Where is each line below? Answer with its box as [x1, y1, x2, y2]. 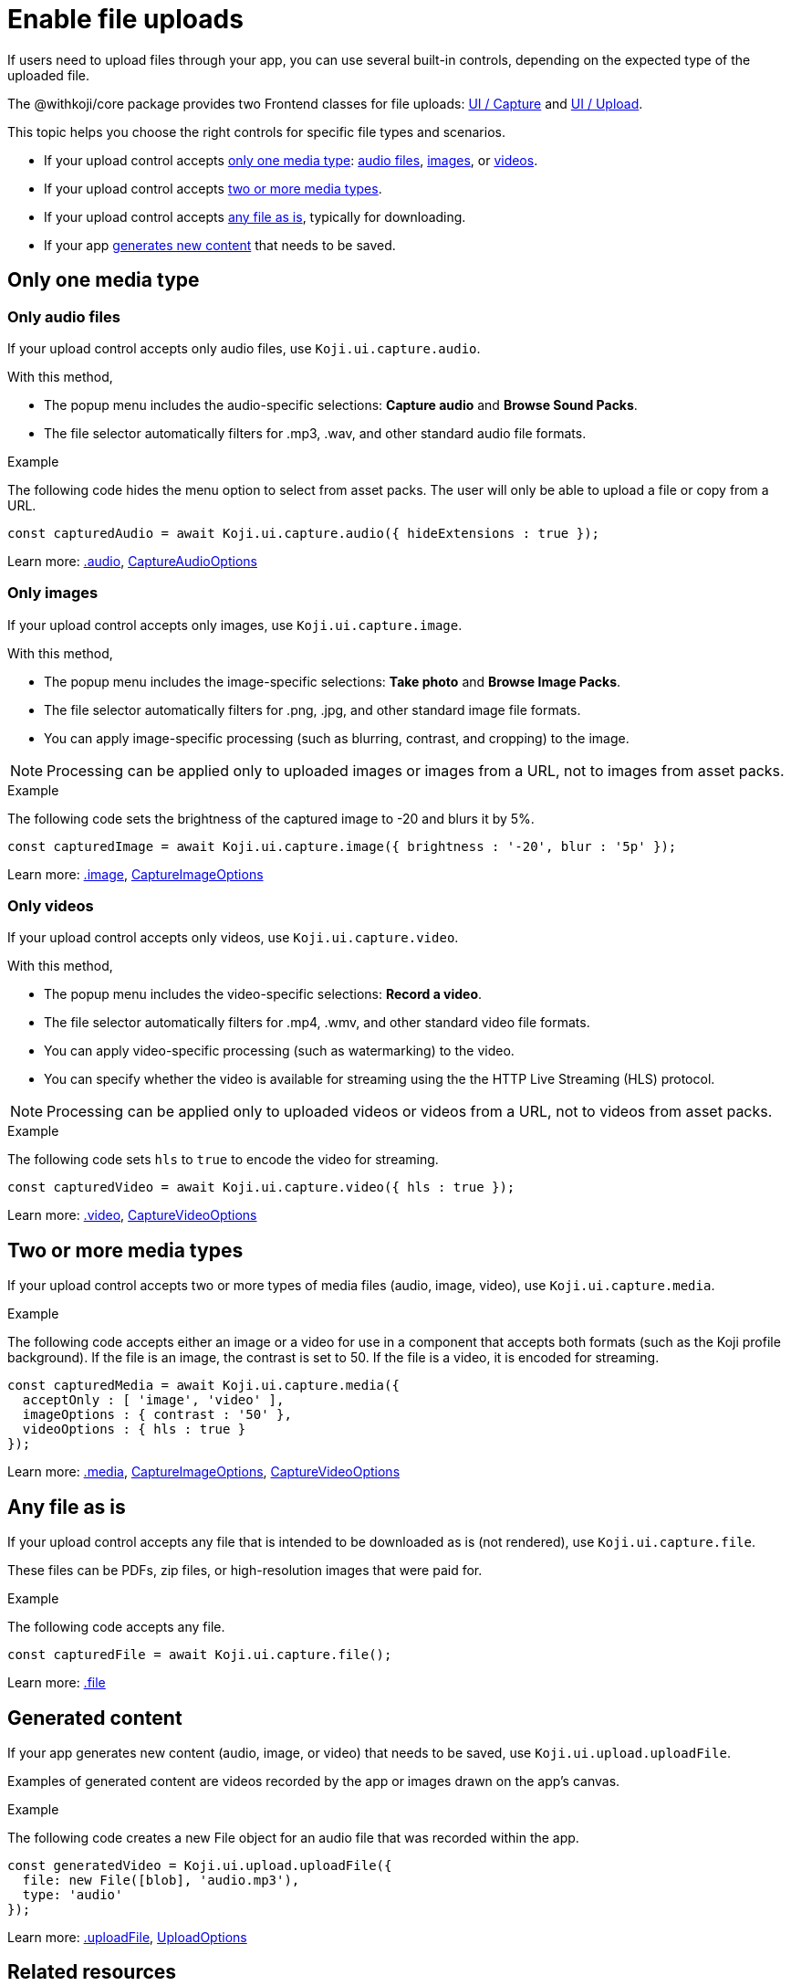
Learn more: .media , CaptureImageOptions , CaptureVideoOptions [7, 1464, 401, 1480]
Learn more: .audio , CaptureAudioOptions [7, 552, 257, 569]
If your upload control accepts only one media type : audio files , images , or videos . [44, 152, 538, 168]
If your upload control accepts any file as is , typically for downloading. [44, 208, 466, 225]
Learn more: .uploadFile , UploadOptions [7, 1929, 247, 1945]
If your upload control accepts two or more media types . [44, 180, 382, 196]
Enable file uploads [7, 4, 244, 35]
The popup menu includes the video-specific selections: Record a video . [44, 986, 483, 1003]
